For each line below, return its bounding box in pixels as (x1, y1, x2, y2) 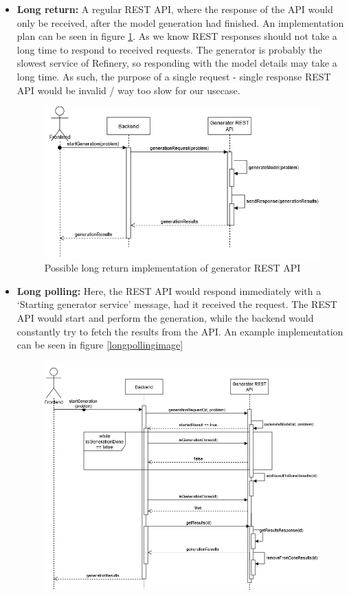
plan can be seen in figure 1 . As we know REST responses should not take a (16, 29, 337, 43)
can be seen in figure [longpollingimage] (16, 338, 183, 352)
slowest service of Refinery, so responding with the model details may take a (16, 56, 337, 70)
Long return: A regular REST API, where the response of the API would (16, 2, 333, 16)
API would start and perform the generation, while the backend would (16, 310, 314, 324)
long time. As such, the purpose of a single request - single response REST (16, 69, 331, 83)
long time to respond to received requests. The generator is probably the (16, 42, 323, 56)
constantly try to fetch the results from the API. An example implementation (16, 324, 344, 338)
